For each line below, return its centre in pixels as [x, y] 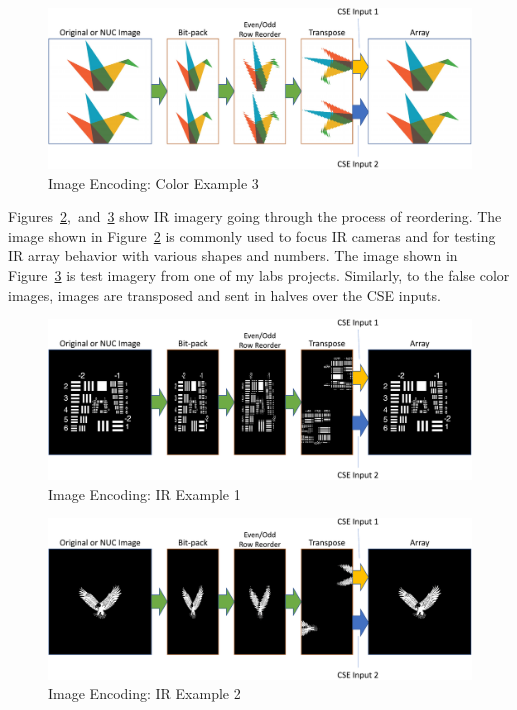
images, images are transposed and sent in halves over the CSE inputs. [224, 294]
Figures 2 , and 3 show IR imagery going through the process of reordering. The [255, 216]
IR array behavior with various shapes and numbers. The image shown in [233, 255]
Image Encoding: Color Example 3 [153, 182]
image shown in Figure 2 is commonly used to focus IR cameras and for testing [252, 235]
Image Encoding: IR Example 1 [144, 493]
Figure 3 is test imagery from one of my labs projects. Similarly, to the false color [259, 275]
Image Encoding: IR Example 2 [144, 693]
